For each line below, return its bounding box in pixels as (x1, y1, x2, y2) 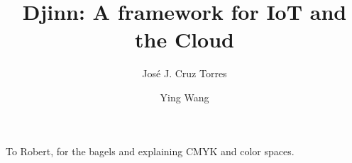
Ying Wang (160, 89, 209, 104)
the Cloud (135, 25, 234, 54)
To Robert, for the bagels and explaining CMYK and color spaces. (6, 143, 295, 158)
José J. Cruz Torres (142, 66, 227, 81)
